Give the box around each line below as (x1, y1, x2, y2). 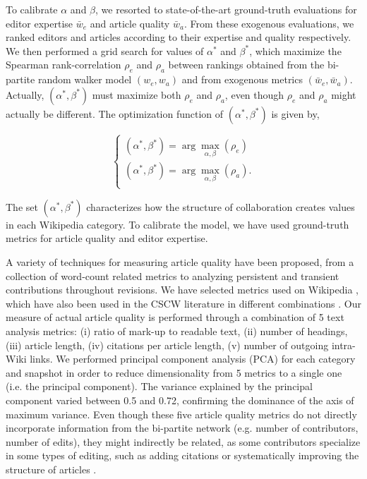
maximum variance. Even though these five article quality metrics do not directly (6, 406, 357, 421)
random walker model (37, 72, 132, 87)
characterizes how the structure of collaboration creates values (86, 199, 355, 214)
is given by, (271, 106, 320, 121)
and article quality (90, 16, 170, 30)
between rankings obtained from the (168, 57, 325, 72)
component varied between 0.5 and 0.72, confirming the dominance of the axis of (6, 392, 354, 407)
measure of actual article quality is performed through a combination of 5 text (6, 310, 344, 325)
